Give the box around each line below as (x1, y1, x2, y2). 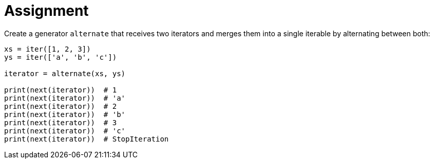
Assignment (4, 2, 89, 19)
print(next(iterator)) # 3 (4, 118, 117, 127)
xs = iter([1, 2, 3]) (4, 44, 91, 53)
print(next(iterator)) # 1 (4, 85, 117, 94)
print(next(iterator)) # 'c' (4, 126, 126, 135)
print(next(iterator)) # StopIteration (4, 134, 169, 143)
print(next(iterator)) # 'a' (4, 94, 126, 102)
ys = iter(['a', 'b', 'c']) (4, 53, 117, 61)
